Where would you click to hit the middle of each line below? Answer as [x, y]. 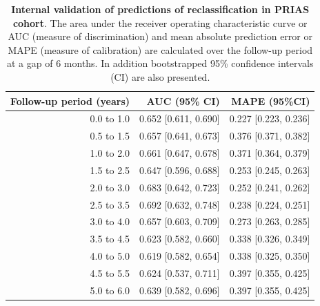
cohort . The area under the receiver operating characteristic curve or [160, 22]
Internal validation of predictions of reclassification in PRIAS [160, 9]
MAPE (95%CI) [271, 101]
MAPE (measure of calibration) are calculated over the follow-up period [160, 49]
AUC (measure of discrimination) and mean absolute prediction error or [160, 36]
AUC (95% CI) [183, 101]
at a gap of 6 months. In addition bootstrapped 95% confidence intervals [160, 63]
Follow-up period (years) [70, 101]
